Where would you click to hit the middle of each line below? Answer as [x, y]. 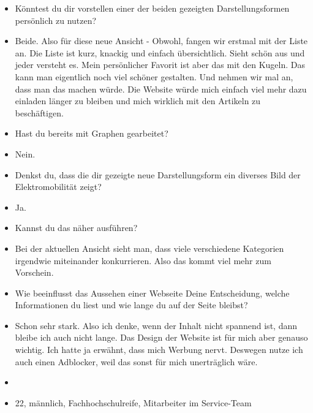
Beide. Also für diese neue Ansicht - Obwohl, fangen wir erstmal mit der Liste [161, 41]
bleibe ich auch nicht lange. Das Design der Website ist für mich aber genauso [161, 337]
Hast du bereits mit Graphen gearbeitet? [92, 133]
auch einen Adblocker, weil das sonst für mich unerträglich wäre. [136, 361]
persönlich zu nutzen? [56, 20]
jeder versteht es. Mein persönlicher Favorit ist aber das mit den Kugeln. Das [160, 65]
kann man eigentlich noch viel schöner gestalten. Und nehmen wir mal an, [154, 76]
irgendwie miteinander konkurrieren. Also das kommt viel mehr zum [143, 260]
